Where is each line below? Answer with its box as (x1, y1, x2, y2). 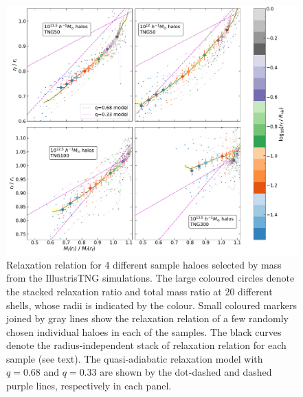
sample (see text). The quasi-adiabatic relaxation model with (6, 351, 263, 365)
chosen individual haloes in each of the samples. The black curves (6, 324, 282, 339)
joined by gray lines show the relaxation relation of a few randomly (6, 311, 289, 326)
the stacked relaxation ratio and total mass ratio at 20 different (6, 284, 273, 298)
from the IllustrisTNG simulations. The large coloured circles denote (6, 271, 295, 285)
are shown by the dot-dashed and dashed (100, 365, 272, 379)
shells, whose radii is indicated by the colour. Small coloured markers (6, 297, 297, 312)
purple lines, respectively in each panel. (6, 378, 172, 393)
